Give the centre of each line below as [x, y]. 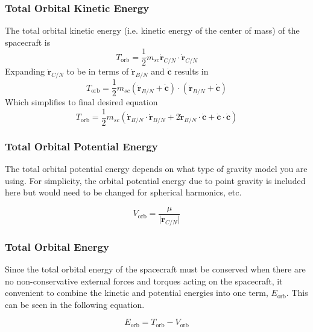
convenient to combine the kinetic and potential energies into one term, [137, 293]
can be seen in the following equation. [75, 304]
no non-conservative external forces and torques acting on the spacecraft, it [144, 281]
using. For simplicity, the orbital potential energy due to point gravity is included [155, 180]
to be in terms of [98, 71]
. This [297, 293]
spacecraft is [28, 42]
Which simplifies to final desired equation [81, 102]
